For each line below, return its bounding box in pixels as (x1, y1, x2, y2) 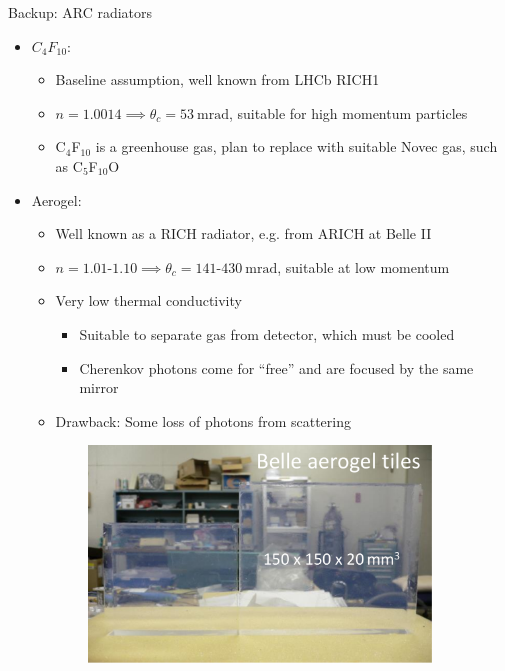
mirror (79, 377, 119, 398)
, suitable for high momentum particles (229, 102, 468, 123)
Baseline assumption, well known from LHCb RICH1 (55, 69, 380, 90)
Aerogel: (31, 189, 82, 210)
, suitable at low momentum (277, 256, 450, 277)
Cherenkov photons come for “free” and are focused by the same (79, 357, 474, 378)
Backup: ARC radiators (8, 2, 153, 22)
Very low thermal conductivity (55, 290, 242, 311)
